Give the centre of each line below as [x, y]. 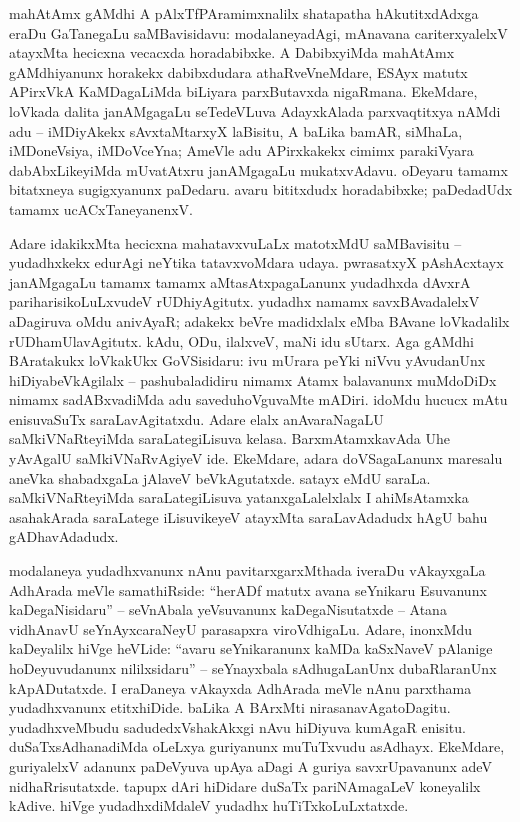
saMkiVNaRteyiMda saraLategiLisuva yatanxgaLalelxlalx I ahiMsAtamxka [239, 497]
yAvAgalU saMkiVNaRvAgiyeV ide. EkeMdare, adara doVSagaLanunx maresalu [256, 458]
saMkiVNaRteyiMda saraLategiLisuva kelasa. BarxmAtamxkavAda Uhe [229, 438]
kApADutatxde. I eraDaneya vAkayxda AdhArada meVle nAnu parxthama [240, 687]
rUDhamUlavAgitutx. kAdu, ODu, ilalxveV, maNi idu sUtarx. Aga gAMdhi [241, 340]
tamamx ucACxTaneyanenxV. [101, 208]
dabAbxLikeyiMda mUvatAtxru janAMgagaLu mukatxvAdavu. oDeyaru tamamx [258, 169]
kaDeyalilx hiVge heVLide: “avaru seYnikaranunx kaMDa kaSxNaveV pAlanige [251, 648]
